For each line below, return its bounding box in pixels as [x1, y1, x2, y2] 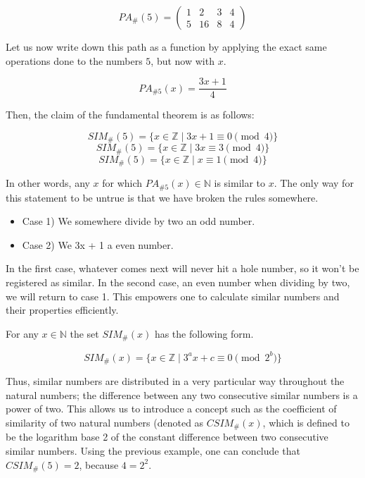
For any [6, 326, 39, 341]
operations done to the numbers [6, 53, 143, 68]
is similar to [214, 176, 266, 190]
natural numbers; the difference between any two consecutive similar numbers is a [6, 387, 358, 402]
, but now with [151, 53, 214, 68]
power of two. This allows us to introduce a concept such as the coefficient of [6, 401, 337, 416]
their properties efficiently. [6, 302, 119, 317]
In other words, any [6, 176, 90, 190]
